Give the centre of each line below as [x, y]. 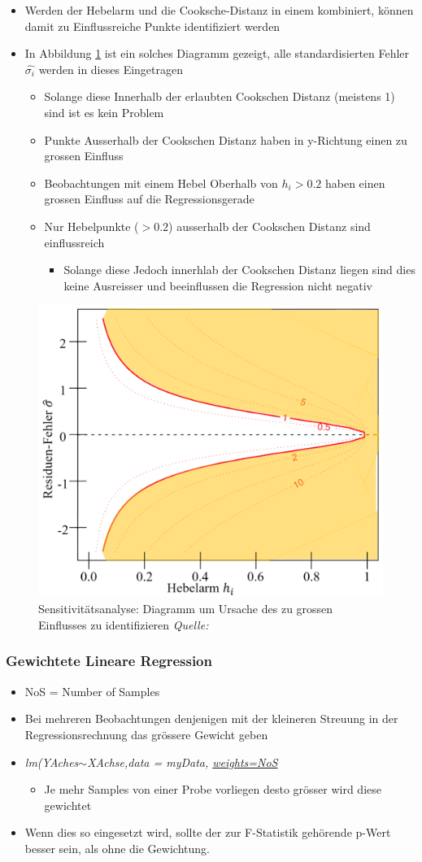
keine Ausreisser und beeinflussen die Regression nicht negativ [218, 285]
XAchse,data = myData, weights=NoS [183, 762]
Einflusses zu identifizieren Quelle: [124, 624]
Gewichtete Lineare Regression [109, 661]
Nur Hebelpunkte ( [91, 226]
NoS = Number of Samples [92, 691]
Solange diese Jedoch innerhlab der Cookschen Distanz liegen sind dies [239, 270]
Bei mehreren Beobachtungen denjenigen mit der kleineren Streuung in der [211, 718]
